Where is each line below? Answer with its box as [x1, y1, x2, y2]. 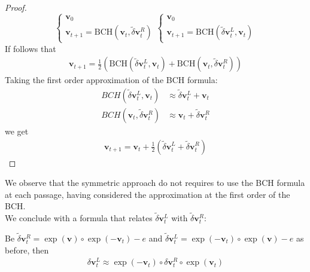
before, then [5, 243, 49, 256]
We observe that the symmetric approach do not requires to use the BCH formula [5, 176, 305, 189]
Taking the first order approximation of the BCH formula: [5, 74, 218, 86]
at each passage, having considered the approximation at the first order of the [5, 188, 290, 200]
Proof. [5, 1, 27, 13]
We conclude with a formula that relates [5, 212, 153, 224]
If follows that [5, 42, 56, 54]
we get [5, 124, 29, 137]
